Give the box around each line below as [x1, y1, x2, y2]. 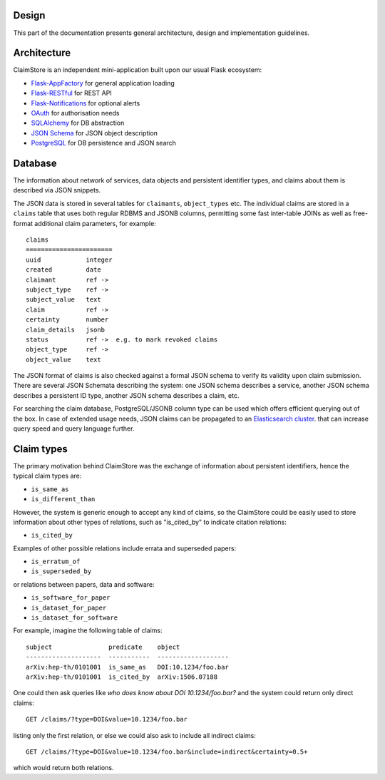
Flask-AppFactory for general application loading [31, 78, 175, 87]
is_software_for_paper [31, 594, 111, 602]
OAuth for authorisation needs [31, 108, 120, 117]
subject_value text [26, 296, 101, 304]
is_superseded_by [31, 568, 92, 575]
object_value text [26, 355, 101, 364]
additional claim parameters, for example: [34, 219, 156, 227]
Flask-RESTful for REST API [31, 89, 112, 98]
